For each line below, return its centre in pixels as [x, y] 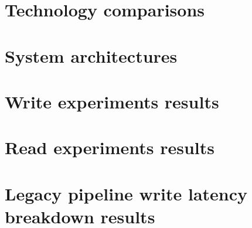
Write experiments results [112, 101]
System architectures [91, 55]
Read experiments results [110, 147]
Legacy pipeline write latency [126, 193]
